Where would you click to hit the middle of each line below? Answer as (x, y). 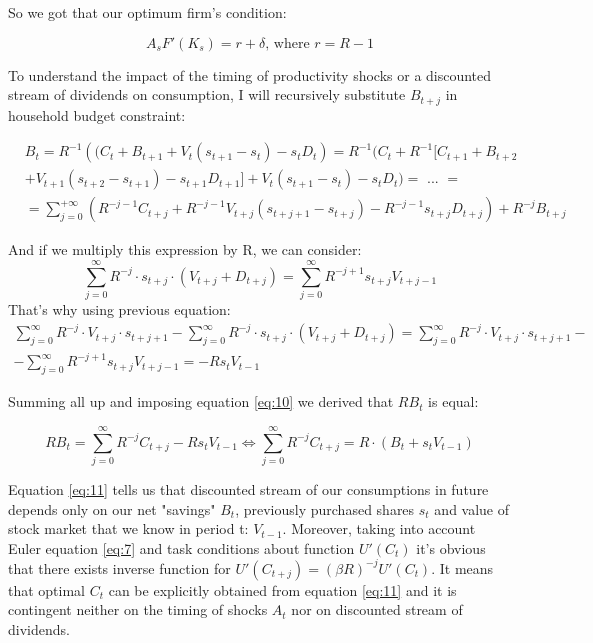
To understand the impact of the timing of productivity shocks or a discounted (250, 74)
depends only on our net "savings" (112, 508)
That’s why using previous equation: (119, 309)
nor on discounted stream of (377, 609)
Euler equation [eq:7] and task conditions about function (181, 547)
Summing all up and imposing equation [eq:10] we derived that (201, 401)
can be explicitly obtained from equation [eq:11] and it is (282, 589)
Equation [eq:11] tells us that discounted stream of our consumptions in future (248, 489)
